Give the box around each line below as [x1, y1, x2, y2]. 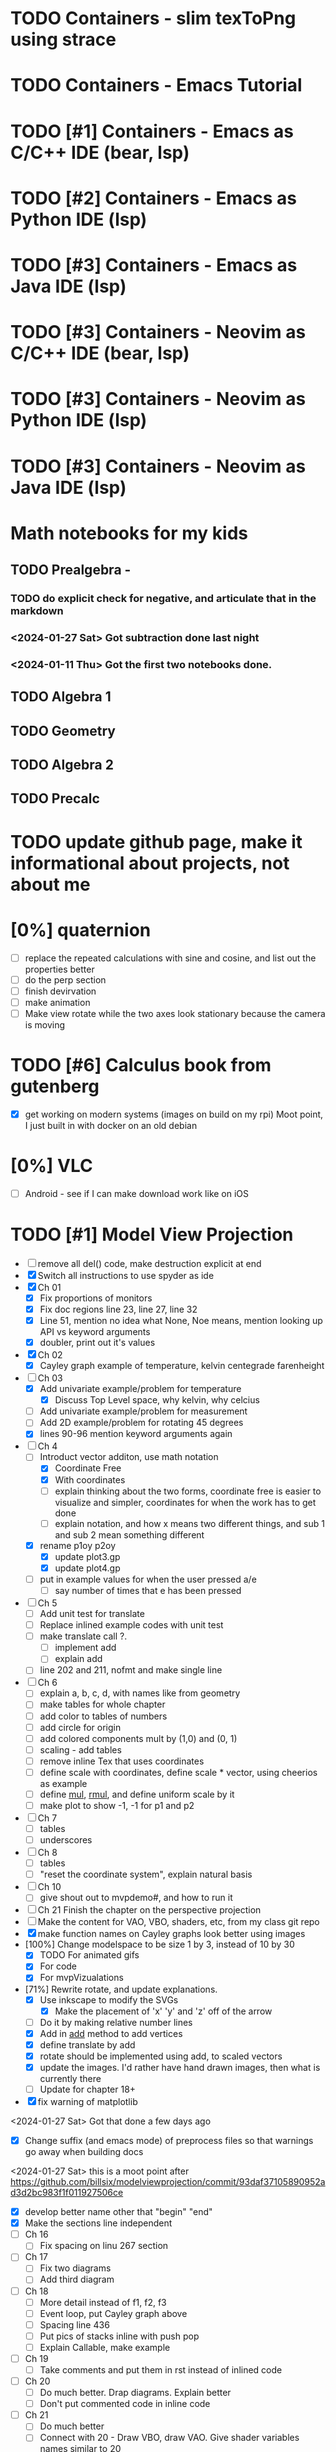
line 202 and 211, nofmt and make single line [39, 1664, 223, 1676]
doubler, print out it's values [39, 1336, 156, 1348]
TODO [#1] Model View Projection [10, 1223, 294, 1246]
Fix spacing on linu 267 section [39, 2240, 169, 2252]
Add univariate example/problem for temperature [39, 1383, 242, 1395]
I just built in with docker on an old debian [24, 1119, 198, 1131]
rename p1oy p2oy [39, 1539, 117, 1551]
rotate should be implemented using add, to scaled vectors [39, 2050, 283, 2062]
